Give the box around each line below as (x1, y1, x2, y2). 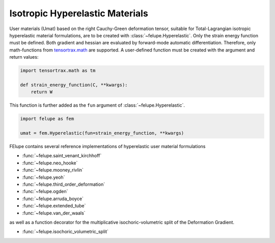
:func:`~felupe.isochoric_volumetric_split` (22, 229, 109, 235)
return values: (9, 54, 39, 60)
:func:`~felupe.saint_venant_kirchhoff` (22, 153, 102, 159)
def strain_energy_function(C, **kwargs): (20, 82, 128, 88)
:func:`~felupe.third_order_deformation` (22, 181, 105, 187)
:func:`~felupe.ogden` (22, 188, 68, 195)
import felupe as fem (20, 116, 74, 122)
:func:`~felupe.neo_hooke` (22, 160, 78, 166)
